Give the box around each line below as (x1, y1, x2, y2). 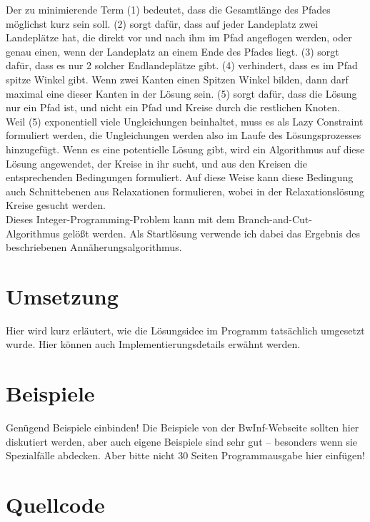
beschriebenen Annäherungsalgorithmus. (6, 240, 182, 255)
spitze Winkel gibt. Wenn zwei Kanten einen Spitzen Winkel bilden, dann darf (6, 71, 349, 86)
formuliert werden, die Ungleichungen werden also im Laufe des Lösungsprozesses (6, 128, 361, 143)
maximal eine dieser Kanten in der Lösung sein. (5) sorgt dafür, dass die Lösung (6, 86, 357, 101)
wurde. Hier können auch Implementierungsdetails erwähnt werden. (6, 337, 301, 352)
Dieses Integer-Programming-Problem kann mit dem (6, 211, 235, 226)
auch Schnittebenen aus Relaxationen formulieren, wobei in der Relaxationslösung (6, 183, 365, 198)
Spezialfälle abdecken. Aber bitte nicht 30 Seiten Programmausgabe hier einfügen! (6, 448, 365, 463)
